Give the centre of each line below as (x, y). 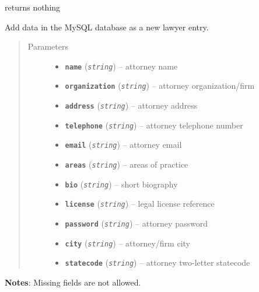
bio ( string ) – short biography (121, 184)
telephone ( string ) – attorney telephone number (154, 125)
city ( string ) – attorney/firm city (127, 243)
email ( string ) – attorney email (123, 145)
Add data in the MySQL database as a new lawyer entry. (107, 27)
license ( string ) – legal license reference (140, 204)
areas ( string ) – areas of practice (127, 164)
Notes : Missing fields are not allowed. (73, 282)
